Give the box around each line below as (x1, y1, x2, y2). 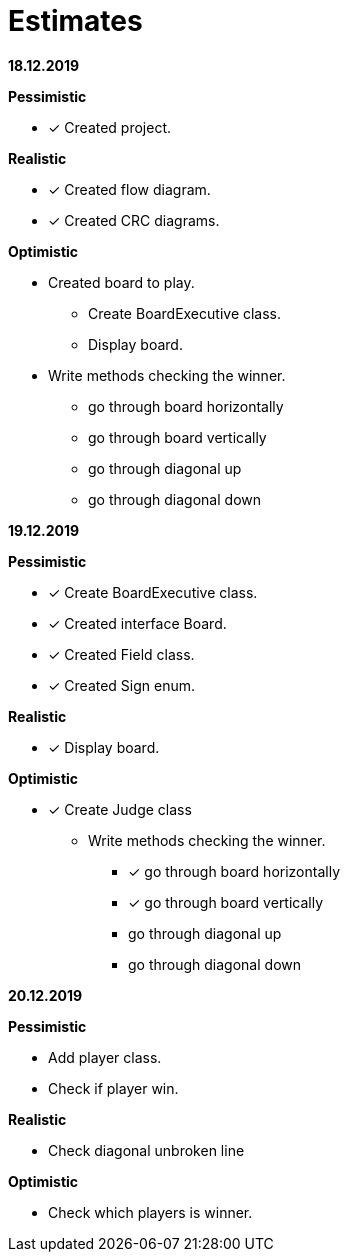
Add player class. (48, 1048, 162, 1066)
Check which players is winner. (48, 1203, 253, 1221)
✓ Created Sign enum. (48, 676, 196, 694)
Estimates (8, 4, 143, 38)
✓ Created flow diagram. (48, 180, 211, 198)
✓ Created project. (48, 118, 172, 136)
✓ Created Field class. (48, 645, 195, 663)
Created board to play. (48, 273, 195, 291)
